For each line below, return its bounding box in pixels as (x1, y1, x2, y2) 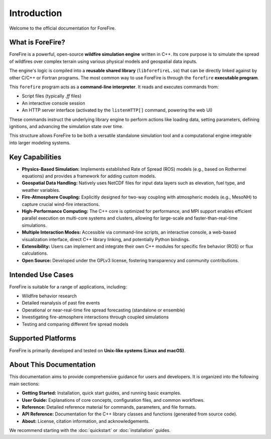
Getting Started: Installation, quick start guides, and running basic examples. (22, 390, 182, 396)
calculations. (22, 250, 48, 256)
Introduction (9, 8, 62, 19)
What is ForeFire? (9, 38, 65, 47)
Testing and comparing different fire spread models (22, 321, 128, 327)
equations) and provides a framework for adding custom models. (22, 173, 157, 179)
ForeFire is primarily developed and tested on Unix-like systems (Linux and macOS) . (9, 347, 186, 354)
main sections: (9, 381, 40, 387)
